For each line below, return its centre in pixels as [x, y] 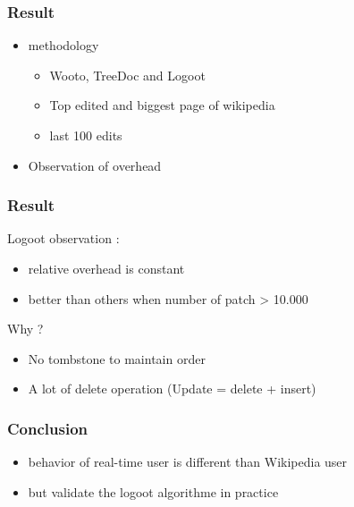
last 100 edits [86, 135]
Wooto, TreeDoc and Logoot [127, 75]
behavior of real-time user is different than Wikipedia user [188, 462]
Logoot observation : [63, 238]
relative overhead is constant [106, 268]
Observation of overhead [95, 165]
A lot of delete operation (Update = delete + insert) [172, 389]
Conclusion [47, 428]
